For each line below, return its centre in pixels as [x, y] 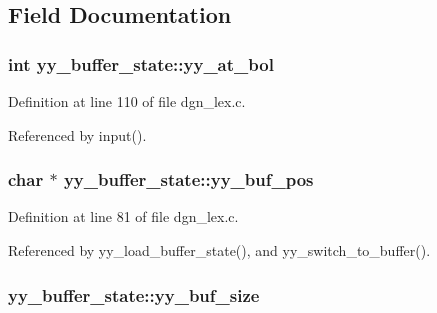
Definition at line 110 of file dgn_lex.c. [127, 101]
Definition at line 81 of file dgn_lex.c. [123, 216]
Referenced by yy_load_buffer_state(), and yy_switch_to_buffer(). [219, 250]
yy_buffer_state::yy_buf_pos [188, 179]
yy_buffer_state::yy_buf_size [134, 294]
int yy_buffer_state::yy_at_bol [141, 63]
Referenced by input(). [77, 134]
